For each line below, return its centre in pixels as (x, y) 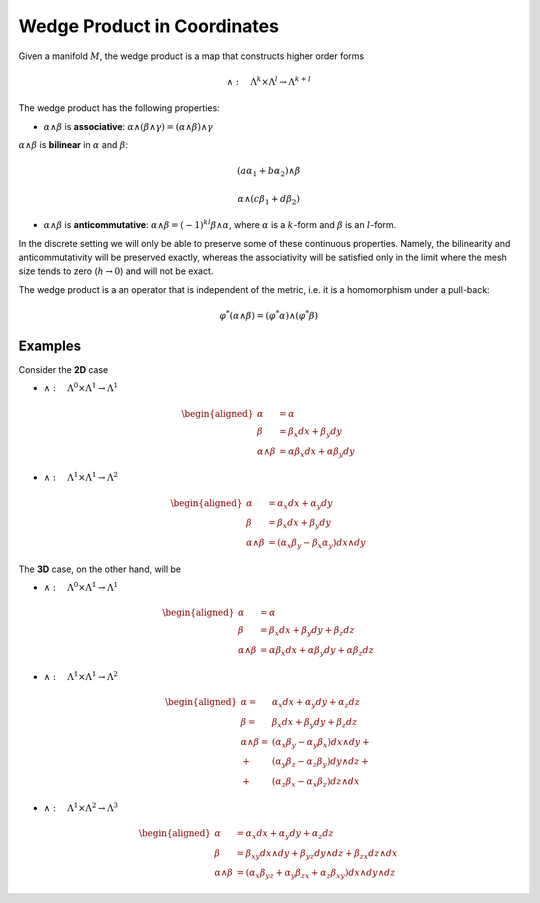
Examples (50, 345)
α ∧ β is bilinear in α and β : (73, 144)
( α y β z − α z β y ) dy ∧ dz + (320, 763)
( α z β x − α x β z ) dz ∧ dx (315, 782)
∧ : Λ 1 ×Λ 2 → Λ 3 (81, 807)
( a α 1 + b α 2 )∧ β (268, 172)
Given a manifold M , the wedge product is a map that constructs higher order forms (191, 56)
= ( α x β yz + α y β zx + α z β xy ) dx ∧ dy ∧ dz (316, 874)
